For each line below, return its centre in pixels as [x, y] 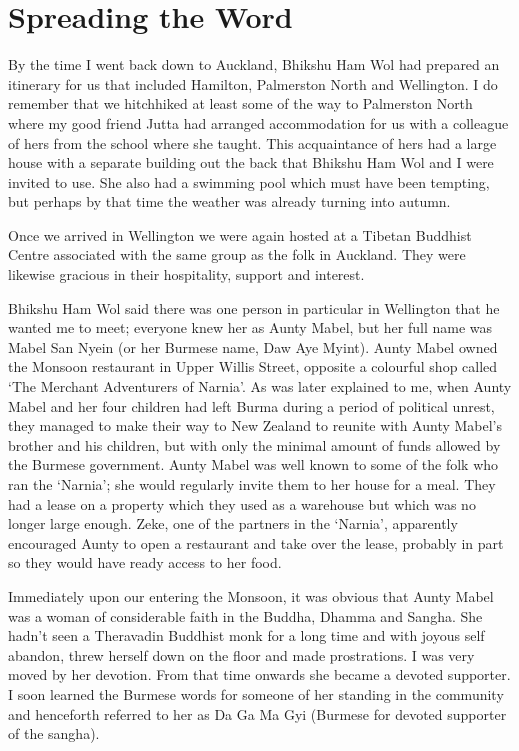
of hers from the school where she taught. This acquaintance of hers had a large [252, 142]
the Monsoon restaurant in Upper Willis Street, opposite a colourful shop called [253, 366]
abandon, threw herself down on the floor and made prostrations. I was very [241, 654]
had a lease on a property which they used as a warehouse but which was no [242, 503]
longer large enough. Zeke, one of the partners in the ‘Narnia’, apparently [233, 523]
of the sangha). [54, 733]
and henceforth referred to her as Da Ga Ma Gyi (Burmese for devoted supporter [257, 713]
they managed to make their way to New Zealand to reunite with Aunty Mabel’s [255, 425]
